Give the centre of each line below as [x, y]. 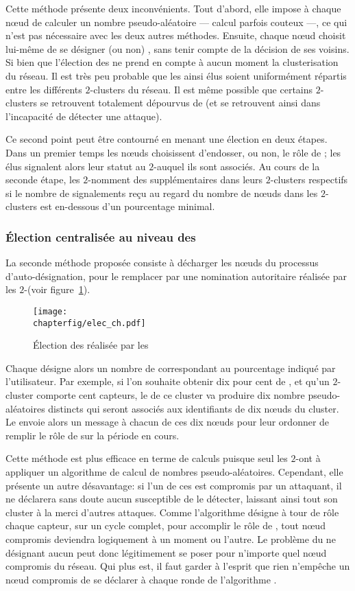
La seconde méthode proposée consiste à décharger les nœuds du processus [162, 263]
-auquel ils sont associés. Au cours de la [237, 166]
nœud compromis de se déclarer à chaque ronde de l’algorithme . [141, 579]
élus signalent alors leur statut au [76, 166]
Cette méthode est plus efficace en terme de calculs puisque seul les [147, 458]
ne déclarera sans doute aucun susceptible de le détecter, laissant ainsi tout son [172, 499]
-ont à [308, 458]
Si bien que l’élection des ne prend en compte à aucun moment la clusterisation [172, 62]
